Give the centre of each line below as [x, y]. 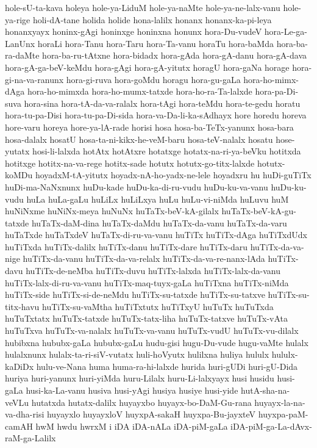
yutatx [17, 151]
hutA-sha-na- [265, 390]
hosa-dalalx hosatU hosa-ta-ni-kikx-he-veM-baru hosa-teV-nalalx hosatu [139, 139]
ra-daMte [22, 55]
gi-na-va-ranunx [34, 79]
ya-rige [18, 19]
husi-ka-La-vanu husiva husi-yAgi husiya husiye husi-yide [132, 390]
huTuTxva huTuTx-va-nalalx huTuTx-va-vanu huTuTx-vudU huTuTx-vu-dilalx [152, 331]
